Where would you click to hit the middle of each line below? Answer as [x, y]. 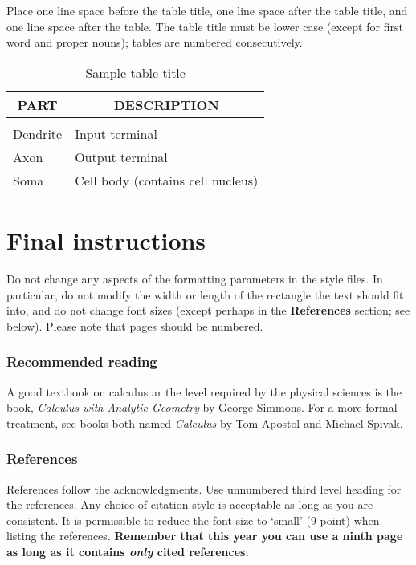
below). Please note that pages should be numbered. [135, 325]
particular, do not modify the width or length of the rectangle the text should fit [205, 294]
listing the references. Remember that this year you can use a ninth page [205, 536]
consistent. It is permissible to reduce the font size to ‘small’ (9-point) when [193, 520]
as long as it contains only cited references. [128, 551]
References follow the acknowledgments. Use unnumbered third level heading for [204, 488]
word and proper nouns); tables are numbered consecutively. [155, 42]
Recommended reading [82, 362]
